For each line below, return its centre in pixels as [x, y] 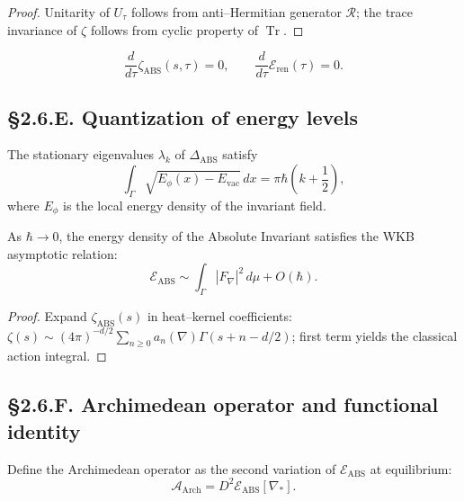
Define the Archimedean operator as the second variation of [172, 468]
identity [44, 430]
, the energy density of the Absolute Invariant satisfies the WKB [236, 236]
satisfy [240, 154]
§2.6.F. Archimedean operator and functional [223, 404]
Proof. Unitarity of [58, 12]
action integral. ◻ [57, 356]
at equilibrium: [411, 468]
